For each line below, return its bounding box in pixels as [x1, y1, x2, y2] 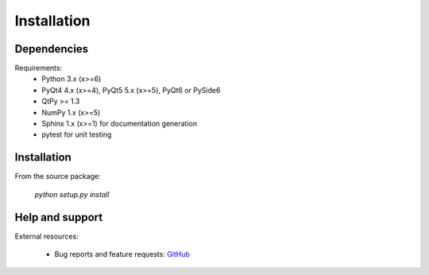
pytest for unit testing [41, 130, 112, 139]
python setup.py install [34, 189, 110, 199]
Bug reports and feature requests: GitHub [54, 250, 191, 258]
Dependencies [14, 42, 89, 56]
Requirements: [14, 64, 63, 73]
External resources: [14, 231, 79, 241]
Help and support [14, 211, 103, 224]
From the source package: [14, 172, 101, 181]
